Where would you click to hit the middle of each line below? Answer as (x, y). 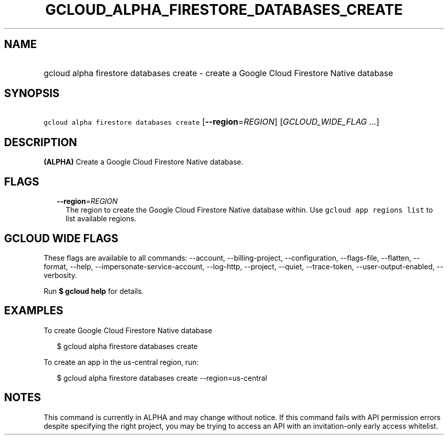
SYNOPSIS (32, 94)
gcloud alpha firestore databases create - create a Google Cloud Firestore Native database (218, 73)
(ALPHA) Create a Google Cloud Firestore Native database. (143, 162)
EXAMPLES (34, 311)
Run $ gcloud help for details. (94, 291)
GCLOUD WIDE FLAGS (61, 238)
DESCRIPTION (41, 142)
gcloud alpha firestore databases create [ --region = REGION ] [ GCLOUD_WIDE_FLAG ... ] (211, 122)
